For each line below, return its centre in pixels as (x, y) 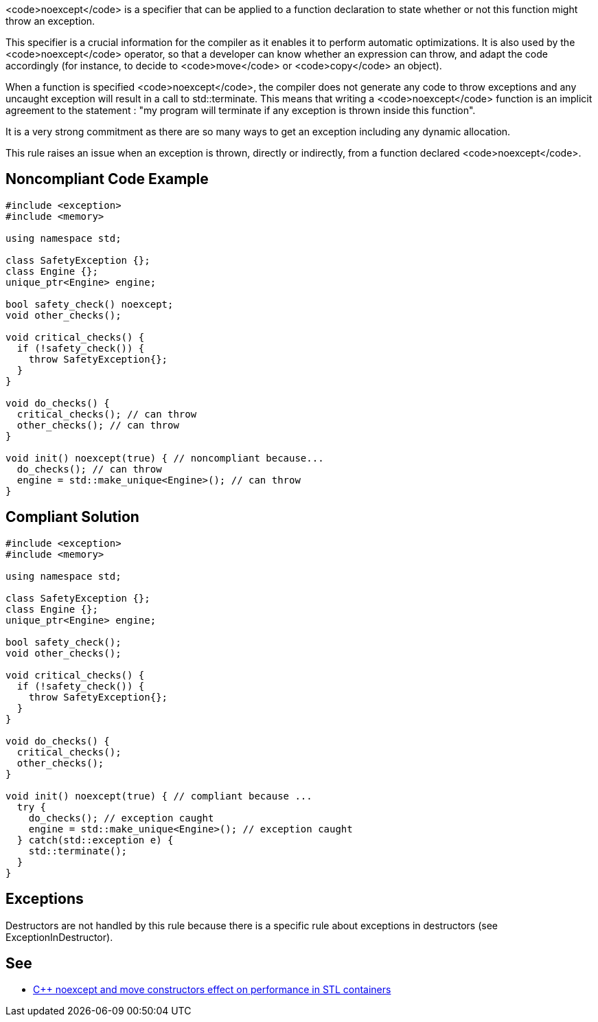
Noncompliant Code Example (107, 179)
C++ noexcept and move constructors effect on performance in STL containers (212, 990)
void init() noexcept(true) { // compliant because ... (159, 796)
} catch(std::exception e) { (95, 840)
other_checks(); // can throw (98, 425)
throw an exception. (50, 21)
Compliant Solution (72, 517)
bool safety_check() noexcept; (90, 304)
